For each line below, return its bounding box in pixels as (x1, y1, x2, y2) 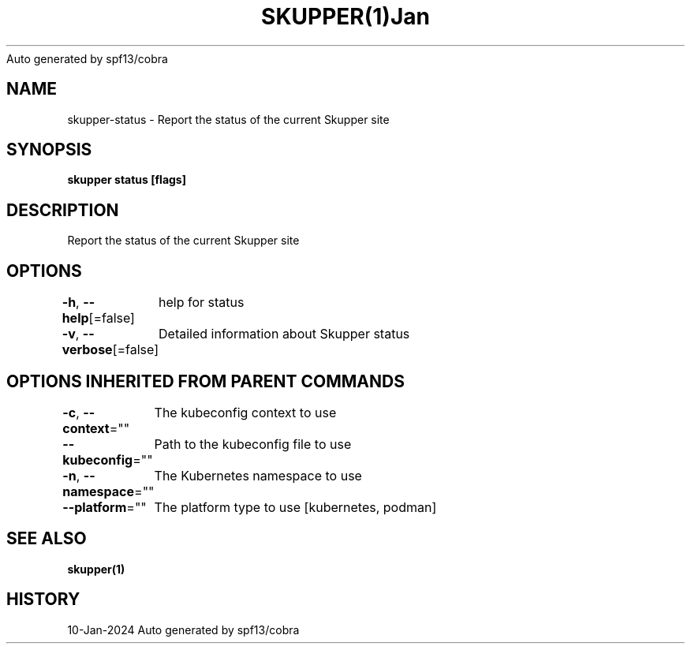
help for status (159, 294, 245, 311)
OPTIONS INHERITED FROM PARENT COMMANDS (6, 371, 405, 391)
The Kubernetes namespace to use (154, 467, 362, 484)
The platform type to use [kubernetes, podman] (154, 499, 437, 515)
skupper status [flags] (67, 173, 186, 187)
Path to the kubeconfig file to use (154, 435, 352, 452)
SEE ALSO (6, 529, 87, 549)
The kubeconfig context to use (154, 404, 337, 420)
